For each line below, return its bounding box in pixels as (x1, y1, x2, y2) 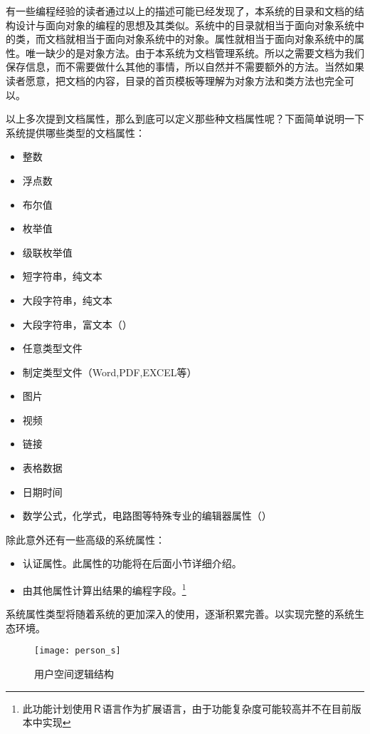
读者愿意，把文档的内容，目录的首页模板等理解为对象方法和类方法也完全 (6, 73, 344, 88)
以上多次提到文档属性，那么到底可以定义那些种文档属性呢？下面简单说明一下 (6, 111, 364, 126)
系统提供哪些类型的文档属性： (6, 125, 145, 140)
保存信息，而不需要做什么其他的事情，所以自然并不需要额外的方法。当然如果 (6, 59, 364, 74)
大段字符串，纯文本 (22, 292, 112, 307)
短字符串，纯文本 (22, 269, 102, 284)
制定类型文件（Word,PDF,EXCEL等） (22, 364, 197, 379)
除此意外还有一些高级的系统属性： (6, 532, 165, 547)
